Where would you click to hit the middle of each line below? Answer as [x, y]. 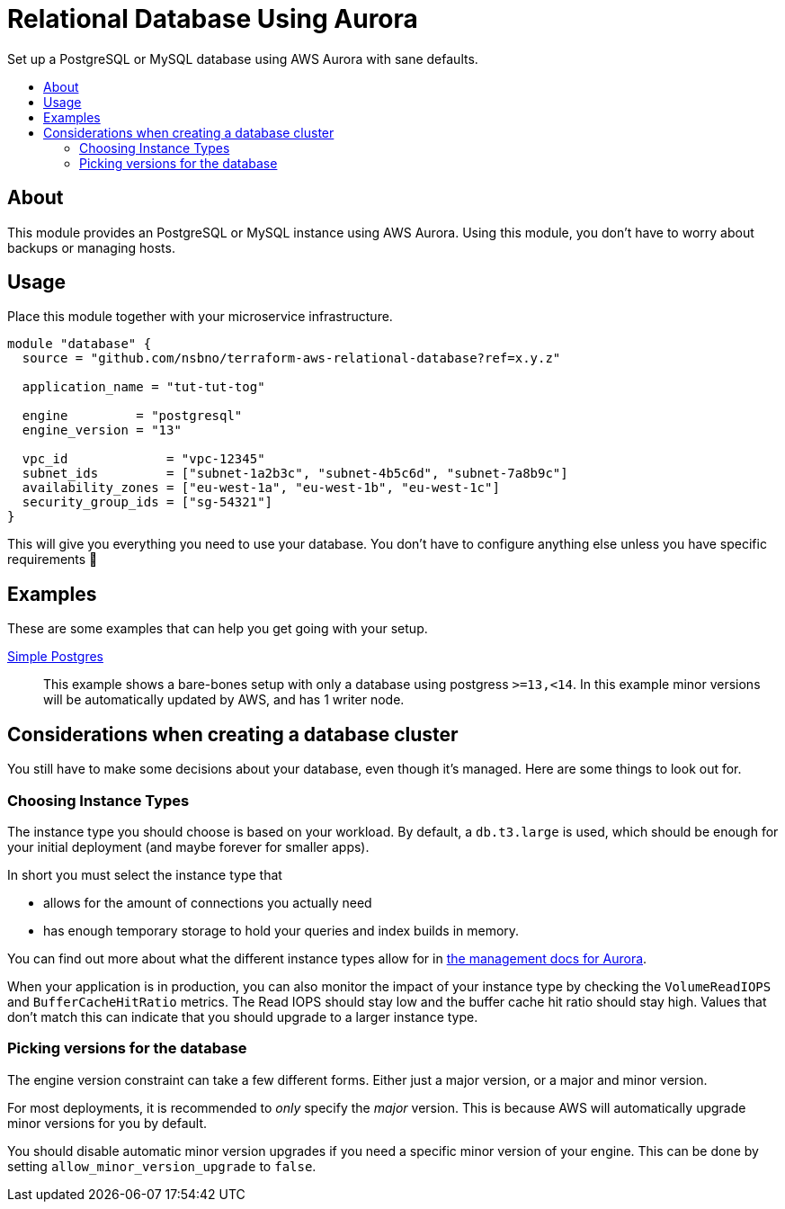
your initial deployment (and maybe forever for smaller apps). [188, 846]
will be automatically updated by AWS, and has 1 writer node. [224, 700]
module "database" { [80, 344]
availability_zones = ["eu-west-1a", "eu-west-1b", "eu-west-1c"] [261, 488]
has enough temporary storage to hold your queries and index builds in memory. [281, 930]
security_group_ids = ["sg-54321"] [147, 502]
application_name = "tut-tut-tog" [143, 387]
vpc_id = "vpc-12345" [143, 459]
